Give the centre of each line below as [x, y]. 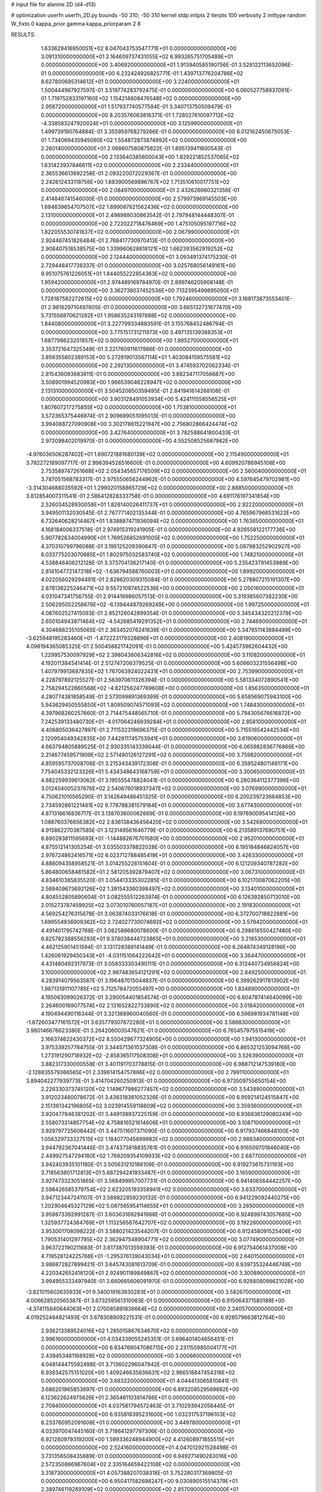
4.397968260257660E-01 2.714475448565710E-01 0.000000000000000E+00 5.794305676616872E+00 [171, 713]
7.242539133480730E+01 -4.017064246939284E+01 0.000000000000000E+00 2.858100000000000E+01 [174, 722]
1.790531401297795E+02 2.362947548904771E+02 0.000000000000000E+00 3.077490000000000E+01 [172, 1240]
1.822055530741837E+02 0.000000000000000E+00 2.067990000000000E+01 [140, 232]
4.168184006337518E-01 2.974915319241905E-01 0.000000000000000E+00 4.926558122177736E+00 [168, 529]
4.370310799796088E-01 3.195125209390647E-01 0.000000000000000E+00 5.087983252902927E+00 [171, 546]
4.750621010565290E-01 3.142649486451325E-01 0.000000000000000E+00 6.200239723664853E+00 [171, 797]
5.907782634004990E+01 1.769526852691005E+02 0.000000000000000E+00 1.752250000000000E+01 [173, 538]
